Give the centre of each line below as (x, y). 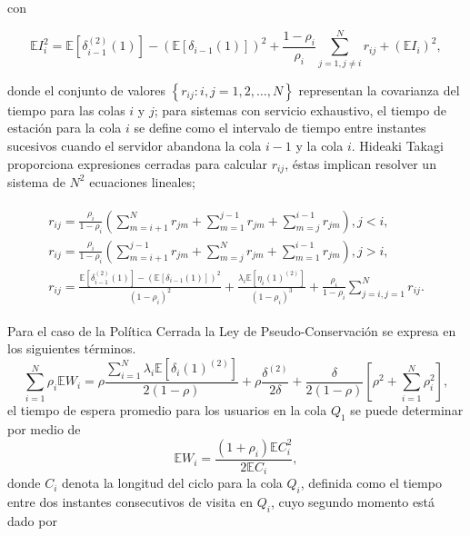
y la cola (320, 145)
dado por (32, 520)
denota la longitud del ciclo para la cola (172, 483)
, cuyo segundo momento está (353, 502)
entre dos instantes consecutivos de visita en (130, 502)
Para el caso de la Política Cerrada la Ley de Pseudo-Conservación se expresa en (232, 330)
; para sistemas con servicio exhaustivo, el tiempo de (300, 109)
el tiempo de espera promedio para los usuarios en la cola (167, 410)
